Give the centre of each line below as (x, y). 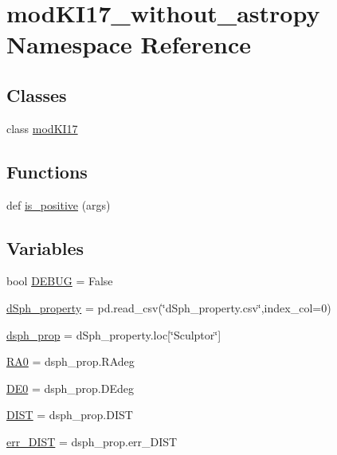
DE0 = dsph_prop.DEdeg (70, 388)
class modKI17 (42, 128)
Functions (47, 171)
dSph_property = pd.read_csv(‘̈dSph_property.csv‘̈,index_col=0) (169, 307)
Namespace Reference (129, 44)
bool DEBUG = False (60, 281)
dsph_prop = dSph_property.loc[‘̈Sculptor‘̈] (114, 334)
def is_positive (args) (59, 204)
